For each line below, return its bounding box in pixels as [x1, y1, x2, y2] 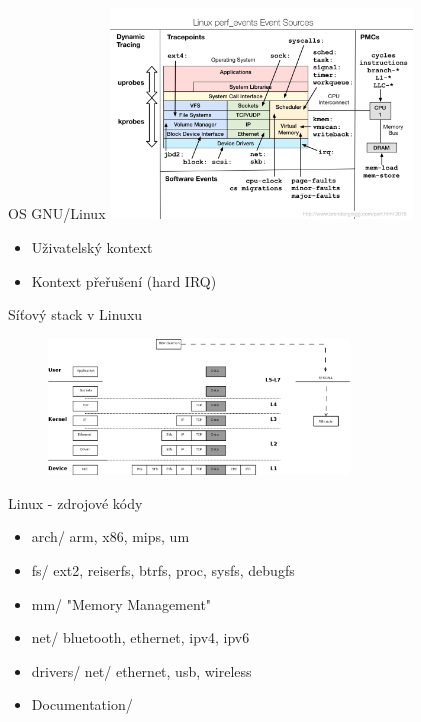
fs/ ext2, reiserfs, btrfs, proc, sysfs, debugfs [31, 559, 295, 580]
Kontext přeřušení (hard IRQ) [31, 270, 217, 291]
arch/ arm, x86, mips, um [31, 526, 190, 547]
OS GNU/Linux [8, 203, 106, 224]
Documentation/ [31, 694, 133, 715]
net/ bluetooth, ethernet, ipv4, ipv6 [31, 627, 250, 648]
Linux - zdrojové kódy [8, 492, 143, 513]
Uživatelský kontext [31, 237, 153, 257]
